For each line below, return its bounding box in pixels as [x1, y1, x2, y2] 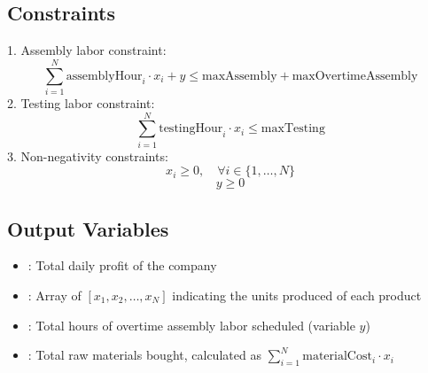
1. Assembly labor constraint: [7, 41, 167, 59]
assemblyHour [66, 69, 143, 82]
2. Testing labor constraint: [7, 93, 155, 112]
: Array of [27, 286, 82, 305]
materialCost [302, 350, 372, 363]
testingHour [159, 122, 223, 136]
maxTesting [261, 122, 325, 136]
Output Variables [7, 214, 169, 242]
